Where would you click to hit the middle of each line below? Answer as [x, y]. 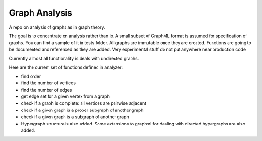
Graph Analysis [41, 13]
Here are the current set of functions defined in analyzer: [66, 67]
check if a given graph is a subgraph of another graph [75, 117]
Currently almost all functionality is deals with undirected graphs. [74, 59]
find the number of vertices [49, 83]
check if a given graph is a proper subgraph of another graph [82, 110]
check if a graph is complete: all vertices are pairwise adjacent [84, 103]
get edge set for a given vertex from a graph [65, 96]
